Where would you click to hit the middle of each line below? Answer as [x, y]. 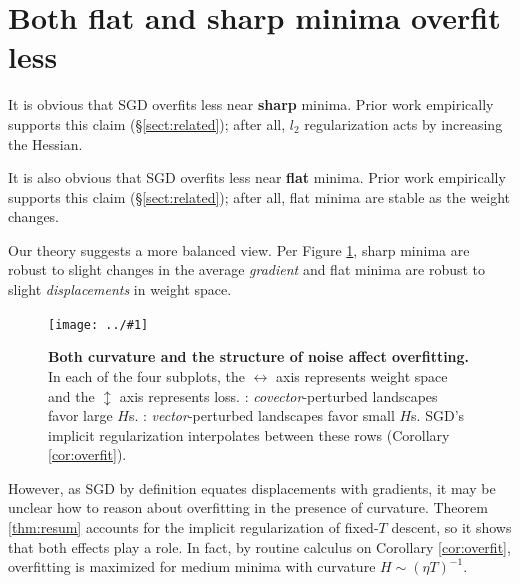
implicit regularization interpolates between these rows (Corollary [249, 434]
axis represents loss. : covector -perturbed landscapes [278, 395]
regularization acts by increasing [403, 123]
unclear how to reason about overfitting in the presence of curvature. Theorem [248, 507]
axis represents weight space [362, 375]
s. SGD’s [438, 415]
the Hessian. [45, 143]
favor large [80, 415]
